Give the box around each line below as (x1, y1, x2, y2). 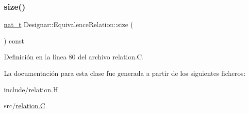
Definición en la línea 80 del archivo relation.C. (4, 52, 144, 62)
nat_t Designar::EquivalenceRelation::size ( (4, 19, 133, 29)
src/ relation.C (4, 100, 45, 111)
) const (4, 35, 25, 45)
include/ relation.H (4, 84, 58, 94)
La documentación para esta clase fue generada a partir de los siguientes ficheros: (4, 68, 246, 78)
